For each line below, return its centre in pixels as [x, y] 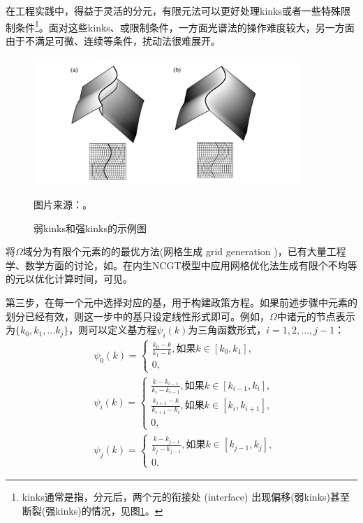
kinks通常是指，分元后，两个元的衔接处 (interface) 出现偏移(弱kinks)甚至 [186, 496]
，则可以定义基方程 [113, 330]
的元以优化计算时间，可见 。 [69, 279]
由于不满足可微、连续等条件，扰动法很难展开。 [113, 40]
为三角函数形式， [227, 330]
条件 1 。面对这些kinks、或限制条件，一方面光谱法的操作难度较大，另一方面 [185, 26]
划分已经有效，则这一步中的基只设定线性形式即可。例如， [138, 316]
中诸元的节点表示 [316, 316]
